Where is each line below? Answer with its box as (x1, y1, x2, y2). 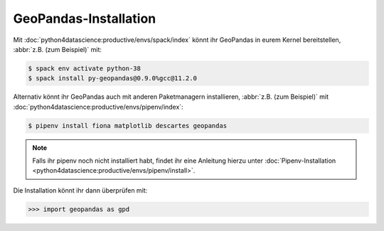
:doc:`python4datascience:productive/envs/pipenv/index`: (13, 102, 184, 111)
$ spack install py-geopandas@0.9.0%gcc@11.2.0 (28, 75, 197, 82)
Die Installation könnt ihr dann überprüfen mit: (13, 186, 148, 195)
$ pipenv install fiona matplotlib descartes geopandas (28, 122, 228, 129)
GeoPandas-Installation (13, 11, 156, 26)
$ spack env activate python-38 (28, 64, 142, 72)
